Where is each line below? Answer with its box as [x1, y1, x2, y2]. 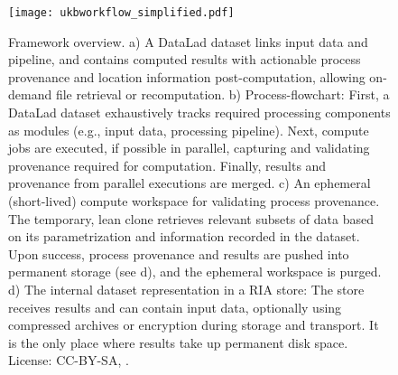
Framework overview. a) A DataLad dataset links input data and [8, 32, 368, 51]
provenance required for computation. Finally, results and [8, 155, 327, 174]
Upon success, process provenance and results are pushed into [8, 244, 349, 263]
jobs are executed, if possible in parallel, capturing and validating [8, 138, 370, 157]
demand [8, 85, 52, 104]
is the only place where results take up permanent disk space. [8, 333, 348, 352]
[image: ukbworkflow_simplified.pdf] [8, 6, 235, 19]
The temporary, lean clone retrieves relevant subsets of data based [8, 209, 374, 228]
